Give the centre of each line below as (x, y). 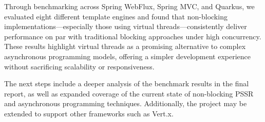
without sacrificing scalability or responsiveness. (79, 66)
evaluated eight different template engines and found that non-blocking (116, 16)
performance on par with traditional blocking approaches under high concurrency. (133, 36)
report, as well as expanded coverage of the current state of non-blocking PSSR (129, 93)
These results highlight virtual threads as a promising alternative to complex (125, 46)
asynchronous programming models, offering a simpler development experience (128, 56)
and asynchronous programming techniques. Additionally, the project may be (126, 103)
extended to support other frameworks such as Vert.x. (89, 113)
